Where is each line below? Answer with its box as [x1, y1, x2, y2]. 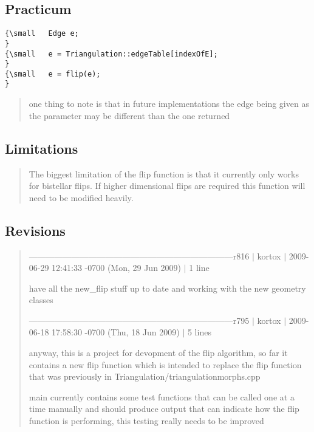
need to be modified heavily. [29, 191, 134, 204]
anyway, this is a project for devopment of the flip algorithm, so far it [29, 346, 288, 359]
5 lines [187, 326, 211, 338]
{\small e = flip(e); [5, 69, 101, 78]
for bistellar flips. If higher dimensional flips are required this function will [29, 179, 305, 192]
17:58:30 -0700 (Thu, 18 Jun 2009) [52, 326, 180, 338]
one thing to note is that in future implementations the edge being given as [29, 97, 309, 110]
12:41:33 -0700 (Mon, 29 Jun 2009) [52, 261, 182, 274]
